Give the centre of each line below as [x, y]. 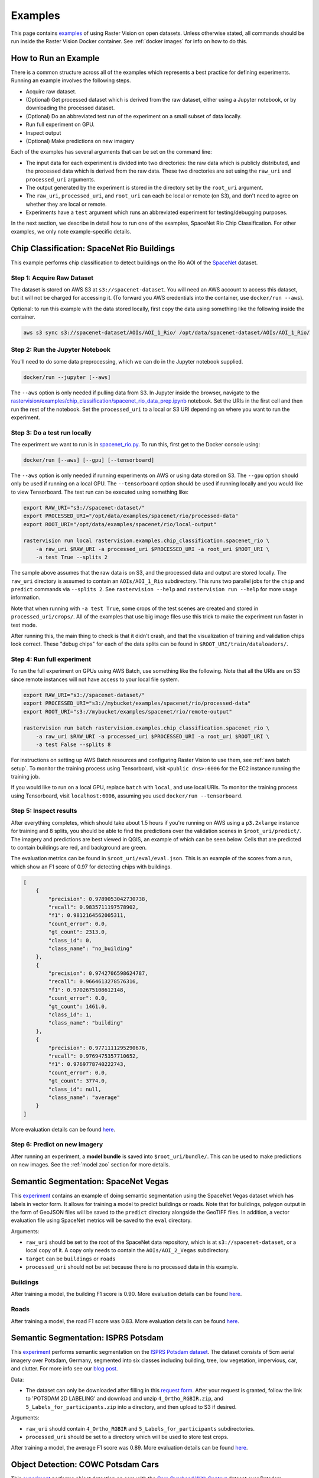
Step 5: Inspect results [44, 811]
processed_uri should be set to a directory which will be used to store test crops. [127, 1437]
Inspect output [43, 132]
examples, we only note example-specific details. [71, 231]
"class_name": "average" [84, 1097]
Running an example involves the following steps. [71, 80]
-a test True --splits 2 [72, 558]
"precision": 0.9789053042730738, [98, 899]
